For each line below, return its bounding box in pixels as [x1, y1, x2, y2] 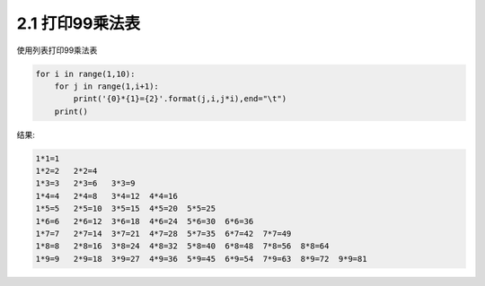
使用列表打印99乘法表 [16, 45, 98, 56]
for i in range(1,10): [35, 68, 136, 79]
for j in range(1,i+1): [54, 81, 159, 91]
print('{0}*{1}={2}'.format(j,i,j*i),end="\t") [73, 94, 287, 104]
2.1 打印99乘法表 [16, 13, 141, 33]
